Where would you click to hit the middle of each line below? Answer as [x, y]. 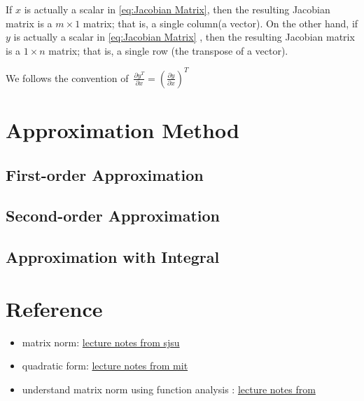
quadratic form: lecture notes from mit [105, 366]
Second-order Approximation [113, 216]
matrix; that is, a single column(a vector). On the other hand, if [220, 23]
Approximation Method [122, 130]
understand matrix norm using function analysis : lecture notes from [169, 389]
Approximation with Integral [113, 257]
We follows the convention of [67, 77]
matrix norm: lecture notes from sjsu [101, 342]
